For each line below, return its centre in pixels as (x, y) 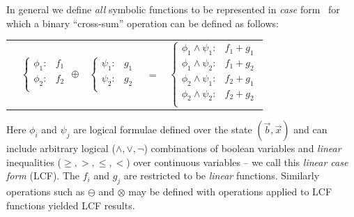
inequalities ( (34, 162)
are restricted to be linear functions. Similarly (222, 175)
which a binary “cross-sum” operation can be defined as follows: (143, 23)
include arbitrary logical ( (61, 148)
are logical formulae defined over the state (163, 129)
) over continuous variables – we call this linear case (237, 162)
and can (310, 129)
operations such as (46, 192)
